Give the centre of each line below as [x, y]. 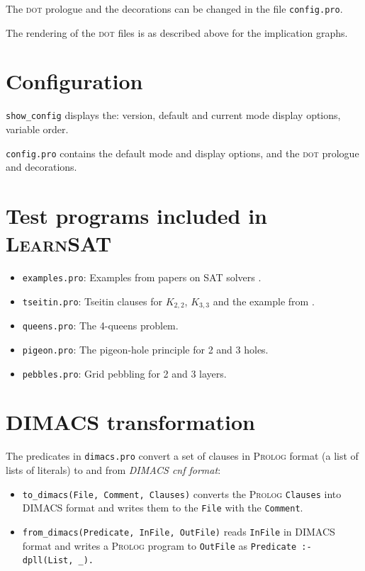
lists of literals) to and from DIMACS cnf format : [113, 470]
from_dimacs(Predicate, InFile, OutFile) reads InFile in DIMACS [179, 531]
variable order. [37, 129]
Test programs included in [137, 216]
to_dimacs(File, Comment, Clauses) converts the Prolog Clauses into [182, 493]
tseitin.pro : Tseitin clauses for [92, 301]
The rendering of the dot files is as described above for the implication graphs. [177, 32]
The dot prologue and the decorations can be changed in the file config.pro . [174, 9]
